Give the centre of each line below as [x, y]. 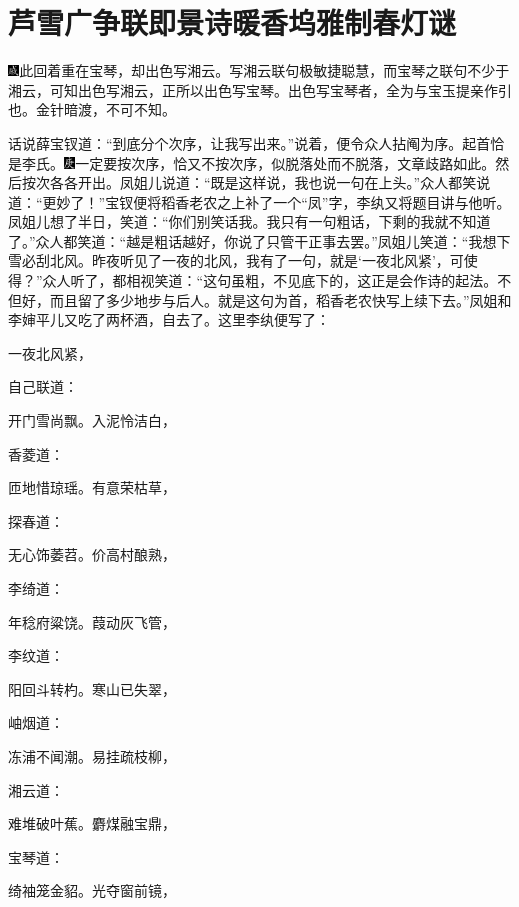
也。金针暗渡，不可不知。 [92, 109]
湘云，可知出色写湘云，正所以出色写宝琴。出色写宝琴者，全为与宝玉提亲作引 [260, 89]
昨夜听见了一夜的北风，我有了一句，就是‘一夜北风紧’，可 [277, 260]
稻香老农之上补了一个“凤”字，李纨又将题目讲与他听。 [336, 201]
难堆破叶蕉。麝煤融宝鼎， [92, 823]
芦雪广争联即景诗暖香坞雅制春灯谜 [232, 22]
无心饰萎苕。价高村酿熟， [92, 554]
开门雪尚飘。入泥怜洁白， [92, 420]
